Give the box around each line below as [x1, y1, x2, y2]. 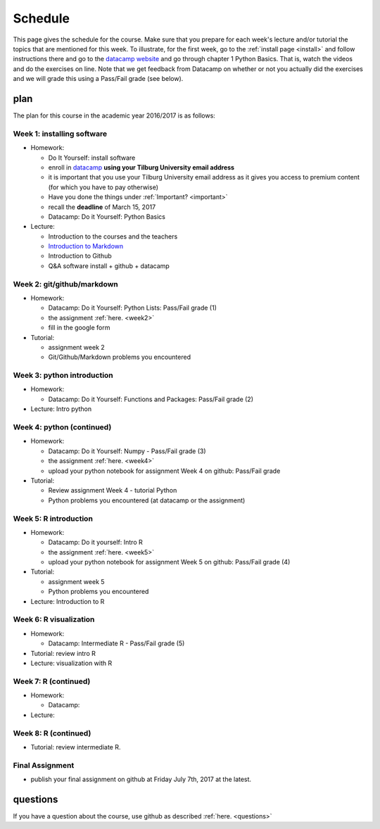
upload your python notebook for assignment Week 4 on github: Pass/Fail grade [48, 467, 281, 475]
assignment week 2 [48, 343, 105, 351]
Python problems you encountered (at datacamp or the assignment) [48, 496, 246, 505]
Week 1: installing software [13, 129, 108, 139]
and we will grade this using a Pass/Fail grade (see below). [13, 75, 184, 83]
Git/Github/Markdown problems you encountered [48, 353, 191, 362]
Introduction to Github [48, 252, 112, 260]
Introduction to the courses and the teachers [48, 232, 178, 241]
